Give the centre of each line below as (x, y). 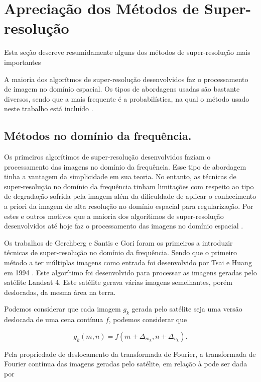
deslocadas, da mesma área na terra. (60, 292)
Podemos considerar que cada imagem (62, 309)
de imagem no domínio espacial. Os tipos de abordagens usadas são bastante (122, 89)
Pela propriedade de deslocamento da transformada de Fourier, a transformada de (130, 354)
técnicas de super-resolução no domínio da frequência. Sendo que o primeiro (120, 252)
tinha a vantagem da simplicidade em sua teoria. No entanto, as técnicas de (120, 176)
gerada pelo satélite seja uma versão (187, 309)
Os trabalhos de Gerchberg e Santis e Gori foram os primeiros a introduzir (118, 242)
